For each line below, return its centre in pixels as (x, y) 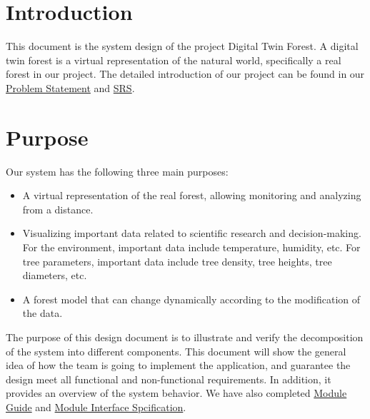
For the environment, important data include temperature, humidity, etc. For (191, 247)
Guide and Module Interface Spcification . (96, 407)
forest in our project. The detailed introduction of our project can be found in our (185, 74)
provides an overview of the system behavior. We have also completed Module (176, 393)
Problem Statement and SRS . (70, 87)
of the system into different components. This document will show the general (176, 351)
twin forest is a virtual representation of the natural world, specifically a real (174, 60)
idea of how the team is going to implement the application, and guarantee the (178, 365)
